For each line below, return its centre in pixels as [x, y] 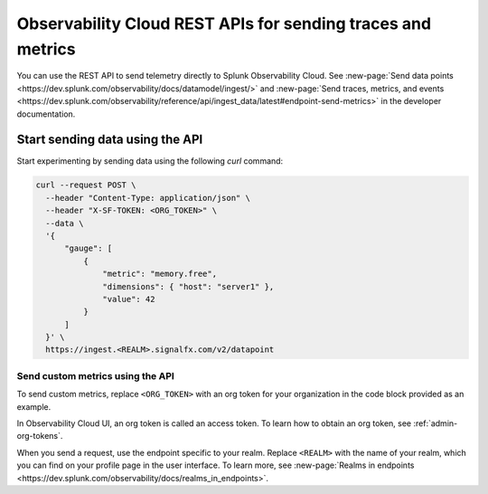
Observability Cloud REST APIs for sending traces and [224, 24]
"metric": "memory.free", [160, 274]
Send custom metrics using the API [96, 375]
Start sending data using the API [110, 140]
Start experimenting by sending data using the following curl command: [150, 161]
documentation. [46, 114]
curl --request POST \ [86, 185]
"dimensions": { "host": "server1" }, [188, 286]
